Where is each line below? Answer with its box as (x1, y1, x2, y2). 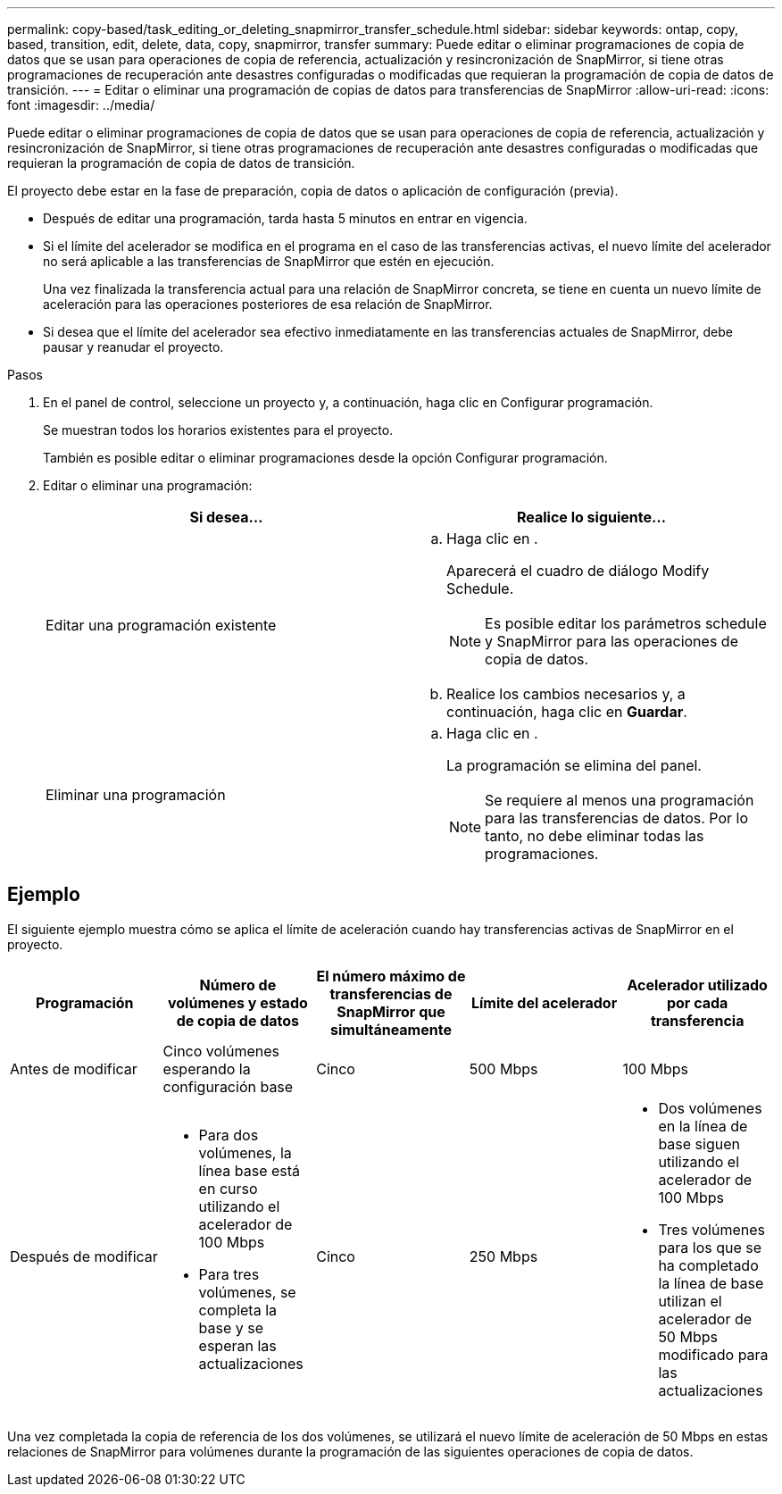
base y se (198, 1318, 264, 1337)
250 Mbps (469, 1247, 538, 1265)
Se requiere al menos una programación (485, 791, 754, 809)
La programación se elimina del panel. (446, 756, 702, 774)
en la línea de (658, 1116, 748, 1135)
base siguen (658, 1134, 740, 1153)
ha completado (658, 1256, 759, 1274)
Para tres (198, 1264, 260, 1283)
